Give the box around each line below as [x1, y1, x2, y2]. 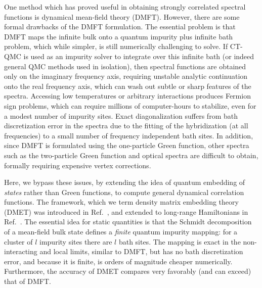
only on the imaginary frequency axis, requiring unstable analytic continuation [4, 71, 248, 81]
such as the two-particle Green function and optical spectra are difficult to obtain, [4, 150, 258, 160]
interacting [4, 246, 37, 257]
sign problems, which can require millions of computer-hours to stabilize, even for [4, 100, 256, 111]
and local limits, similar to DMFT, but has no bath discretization [39, 246, 243, 257]
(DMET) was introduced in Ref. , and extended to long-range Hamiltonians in [4, 206, 248, 217]
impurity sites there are [39, 236, 112, 247]
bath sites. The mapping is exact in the [118, 236, 241, 247]
